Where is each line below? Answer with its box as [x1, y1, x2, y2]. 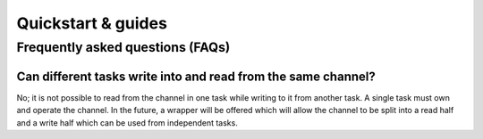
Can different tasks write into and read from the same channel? [16, 69, 376, 84]
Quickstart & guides [16, 13, 167, 33]
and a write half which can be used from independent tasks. [16, 117, 239, 128]
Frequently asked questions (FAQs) [16, 39, 231, 55]
